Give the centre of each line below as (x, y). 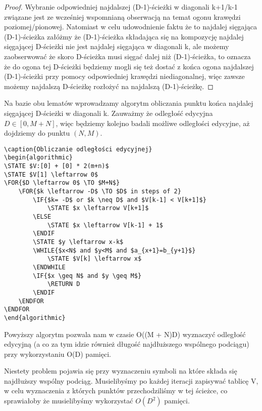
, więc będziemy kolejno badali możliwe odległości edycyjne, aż (153, 123)
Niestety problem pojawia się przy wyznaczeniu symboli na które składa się (121, 371)
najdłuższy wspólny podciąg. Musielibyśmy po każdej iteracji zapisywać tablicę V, (131, 380)
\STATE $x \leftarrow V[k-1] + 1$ (105, 225)
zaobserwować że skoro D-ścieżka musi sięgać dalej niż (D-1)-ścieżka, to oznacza (127, 56)
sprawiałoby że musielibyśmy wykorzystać (69, 401)
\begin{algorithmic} (39, 158)
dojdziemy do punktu (37, 133)
